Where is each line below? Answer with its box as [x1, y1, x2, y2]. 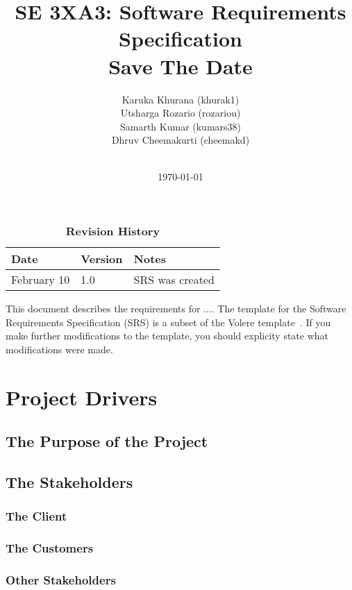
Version [81, 251, 123, 267]
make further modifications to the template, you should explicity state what [6, 328, 329, 343]
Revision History [65, 223, 160, 239]
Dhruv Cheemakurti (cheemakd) [111, 133, 250, 147]
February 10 [11, 271, 70, 288]
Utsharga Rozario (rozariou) [120, 106, 241, 120]
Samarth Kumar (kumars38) [119, 119, 242, 133]
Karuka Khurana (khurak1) [121, 92, 240, 106]
